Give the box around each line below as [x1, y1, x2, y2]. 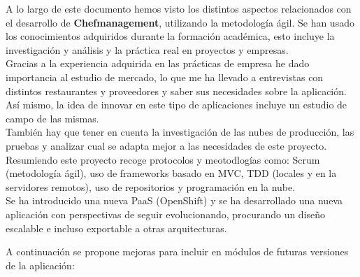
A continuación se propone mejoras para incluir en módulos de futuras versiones [6, 244, 349, 259]
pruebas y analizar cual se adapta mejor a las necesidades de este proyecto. [6, 138, 327, 152]
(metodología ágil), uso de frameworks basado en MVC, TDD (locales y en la [6, 166, 337, 180]
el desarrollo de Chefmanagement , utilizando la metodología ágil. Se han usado [6, 15, 354, 29]
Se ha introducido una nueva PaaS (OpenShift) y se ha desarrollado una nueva [6, 193, 343, 208]
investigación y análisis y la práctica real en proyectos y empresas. [6, 42, 289, 57]
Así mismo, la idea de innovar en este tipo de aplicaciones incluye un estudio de [6, 97, 347, 112]
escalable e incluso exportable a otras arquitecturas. [6, 220, 227, 235]
